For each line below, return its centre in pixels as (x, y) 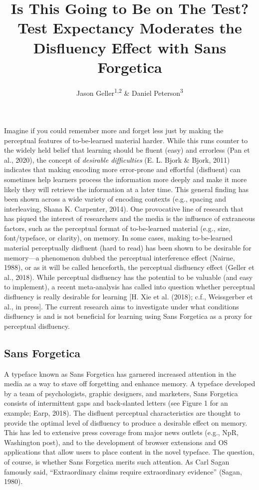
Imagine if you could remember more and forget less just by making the (114, 130)
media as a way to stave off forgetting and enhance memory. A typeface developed (130, 383)
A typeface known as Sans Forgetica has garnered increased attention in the (120, 373)
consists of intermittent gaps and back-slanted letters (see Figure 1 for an (116, 403)
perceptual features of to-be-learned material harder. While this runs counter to (126, 140)
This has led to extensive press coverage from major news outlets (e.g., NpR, (121, 432)
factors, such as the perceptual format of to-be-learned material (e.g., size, (117, 228)
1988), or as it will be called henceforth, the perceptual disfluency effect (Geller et (129, 267)
